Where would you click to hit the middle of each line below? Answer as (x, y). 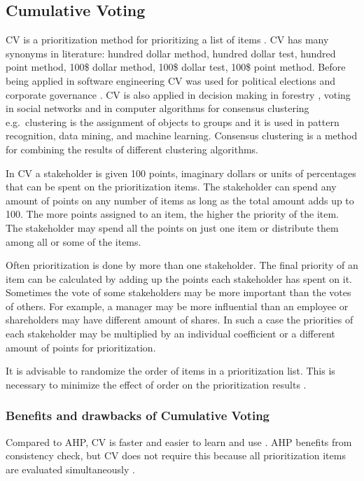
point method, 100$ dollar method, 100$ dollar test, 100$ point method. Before (176, 67)
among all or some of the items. (73, 241)
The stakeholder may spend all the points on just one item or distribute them (172, 227)
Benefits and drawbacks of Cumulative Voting (138, 416)
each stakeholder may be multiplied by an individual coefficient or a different (170, 334)
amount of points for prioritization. (81, 347)
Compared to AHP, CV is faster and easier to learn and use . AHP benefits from (179, 441)
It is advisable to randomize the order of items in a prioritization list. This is (170, 371)
